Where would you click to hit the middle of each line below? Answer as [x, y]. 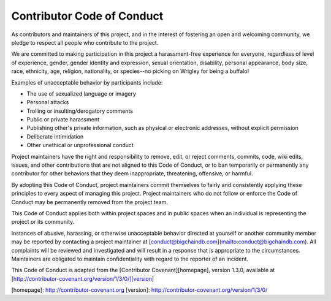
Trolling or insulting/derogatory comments [80, 111]
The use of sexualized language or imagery [81, 93]
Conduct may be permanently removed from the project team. [90, 202]
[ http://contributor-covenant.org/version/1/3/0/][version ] [83, 278]
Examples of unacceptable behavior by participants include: [87, 82]
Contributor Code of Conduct [87, 16]
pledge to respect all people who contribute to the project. [85, 42]
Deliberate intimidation [55, 136]
